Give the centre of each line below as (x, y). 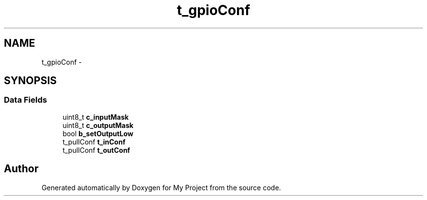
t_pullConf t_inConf (94, 142)
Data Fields (26, 100)
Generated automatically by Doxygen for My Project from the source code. (161, 187)
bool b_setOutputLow (98, 133)
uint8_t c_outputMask (98, 125)
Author (21, 169)
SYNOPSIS (30, 81)
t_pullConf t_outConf (96, 150)
